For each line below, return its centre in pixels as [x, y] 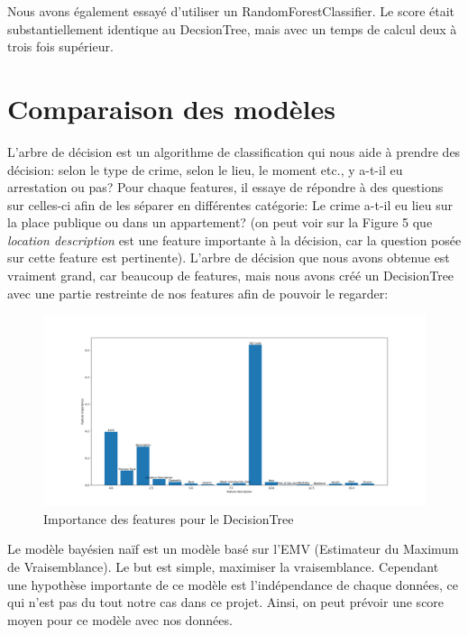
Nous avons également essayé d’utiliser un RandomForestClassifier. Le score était [231, 11]
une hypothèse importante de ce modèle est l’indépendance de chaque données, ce [233, 584]
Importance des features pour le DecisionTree [169, 518]
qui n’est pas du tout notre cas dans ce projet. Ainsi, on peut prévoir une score [226, 602]
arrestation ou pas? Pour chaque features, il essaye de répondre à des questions [225, 187]
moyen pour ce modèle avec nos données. [120, 619]
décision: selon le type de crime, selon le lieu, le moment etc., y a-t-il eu [205, 169]
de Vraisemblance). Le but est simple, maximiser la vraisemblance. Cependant [223, 567]
